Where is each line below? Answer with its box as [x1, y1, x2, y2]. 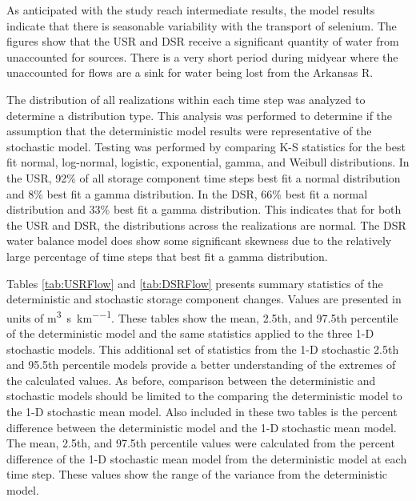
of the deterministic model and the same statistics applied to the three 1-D [6, 324, 374, 341]
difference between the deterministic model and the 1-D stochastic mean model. [6, 419, 397, 435]
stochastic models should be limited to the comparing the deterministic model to [6, 387, 402, 404]
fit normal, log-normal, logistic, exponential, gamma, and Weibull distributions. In [6, 154, 410, 170]
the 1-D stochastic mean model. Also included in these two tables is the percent [6, 403, 398, 419]
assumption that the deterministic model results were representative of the [6, 122, 372, 139]
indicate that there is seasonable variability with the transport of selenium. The [6, 17, 397, 34]
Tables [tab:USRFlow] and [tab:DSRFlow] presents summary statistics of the [6, 275, 383, 291]
